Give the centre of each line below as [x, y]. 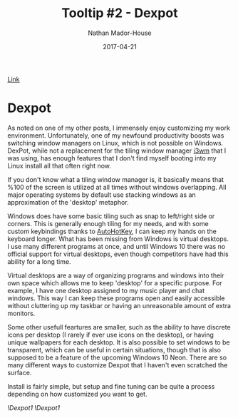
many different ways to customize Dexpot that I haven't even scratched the [118, 365]
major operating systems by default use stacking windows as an [102, 195]
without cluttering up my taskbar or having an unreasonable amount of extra [119, 305]
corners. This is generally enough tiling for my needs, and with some [108, 223]
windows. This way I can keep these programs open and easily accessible [117, 298]
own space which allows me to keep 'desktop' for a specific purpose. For [115, 282]
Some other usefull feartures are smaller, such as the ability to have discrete [119, 327]
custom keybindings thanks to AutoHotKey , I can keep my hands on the [112, 231]
